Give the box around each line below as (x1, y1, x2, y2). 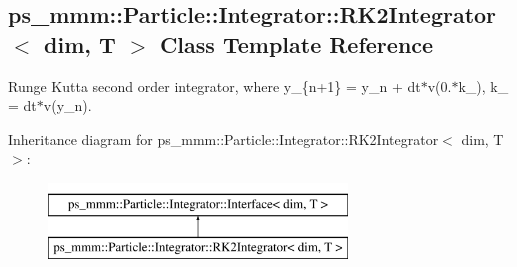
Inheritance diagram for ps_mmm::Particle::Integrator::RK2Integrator (8, 128, 439, 149)
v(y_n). (43, 95, 92, 116)
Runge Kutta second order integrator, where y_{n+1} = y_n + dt (8, 75, 421, 96)
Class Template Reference (159, 28, 434, 59)
